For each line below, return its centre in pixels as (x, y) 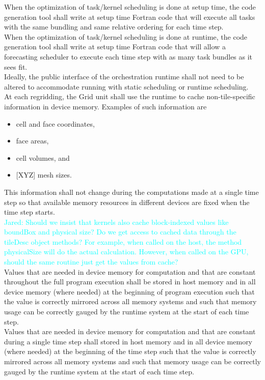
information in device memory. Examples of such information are (105, 106)
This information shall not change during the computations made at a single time (131, 192)
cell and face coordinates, (55, 123)
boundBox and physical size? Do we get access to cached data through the (120, 232)
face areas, (32, 141)
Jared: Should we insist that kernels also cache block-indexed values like (116, 222)
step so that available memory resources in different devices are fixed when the (127, 202)
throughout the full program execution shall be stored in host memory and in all (130, 282)
